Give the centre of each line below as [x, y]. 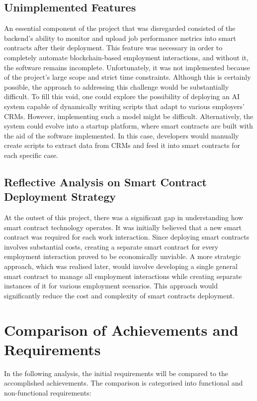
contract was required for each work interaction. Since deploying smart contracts [127, 237]
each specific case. [31, 155]
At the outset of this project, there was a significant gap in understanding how [124, 217]
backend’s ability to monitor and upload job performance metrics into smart [120, 38]
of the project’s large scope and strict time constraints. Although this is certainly [128, 77]
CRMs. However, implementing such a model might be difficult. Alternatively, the [129, 116]
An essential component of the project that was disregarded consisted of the [120, 28]
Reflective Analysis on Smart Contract [106, 182]
